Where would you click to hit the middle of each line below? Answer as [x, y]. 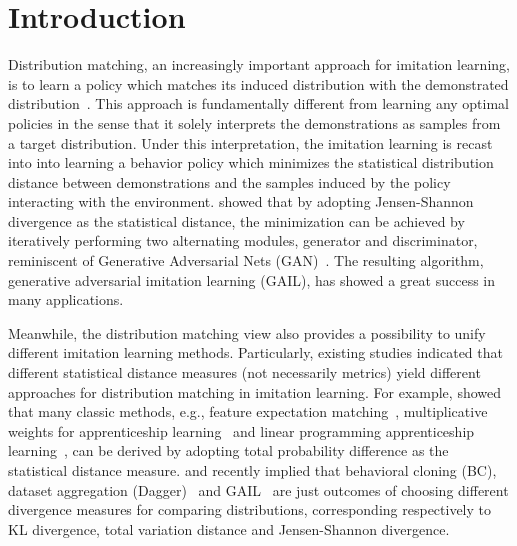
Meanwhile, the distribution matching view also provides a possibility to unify [247, 332]
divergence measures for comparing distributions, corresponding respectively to [250, 509]
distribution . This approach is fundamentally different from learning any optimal [259, 103]
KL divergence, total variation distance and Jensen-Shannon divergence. [229, 528]
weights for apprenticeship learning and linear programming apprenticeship [241, 430]
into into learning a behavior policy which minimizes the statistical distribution [251, 162]
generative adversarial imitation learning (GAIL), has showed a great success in [252, 279]
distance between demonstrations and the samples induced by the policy [229, 181]
